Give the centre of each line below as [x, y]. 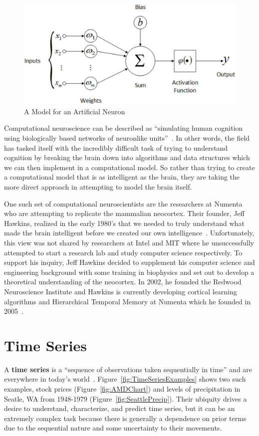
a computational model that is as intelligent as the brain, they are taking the [122, 177]
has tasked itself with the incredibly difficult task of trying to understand [116, 147]
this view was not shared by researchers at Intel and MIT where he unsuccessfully [129, 242]
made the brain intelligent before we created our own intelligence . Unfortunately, [129, 233]
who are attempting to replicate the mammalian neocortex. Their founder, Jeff [124, 213]
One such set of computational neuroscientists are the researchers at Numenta [123, 203]
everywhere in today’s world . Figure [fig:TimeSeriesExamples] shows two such [125, 379]
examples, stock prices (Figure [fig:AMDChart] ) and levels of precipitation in [122, 389]
